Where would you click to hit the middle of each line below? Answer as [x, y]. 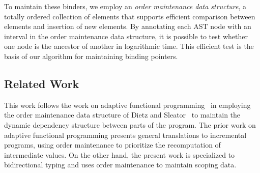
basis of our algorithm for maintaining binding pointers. [91, 56]
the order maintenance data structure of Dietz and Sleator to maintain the [122, 115]
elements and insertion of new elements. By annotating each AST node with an [128, 26]
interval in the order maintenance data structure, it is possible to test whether [126, 36]
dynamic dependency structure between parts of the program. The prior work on [130, 124]
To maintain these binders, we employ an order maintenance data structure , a [125, 6]
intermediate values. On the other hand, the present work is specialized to [120, 154]
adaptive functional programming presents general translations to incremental [125, 135]
